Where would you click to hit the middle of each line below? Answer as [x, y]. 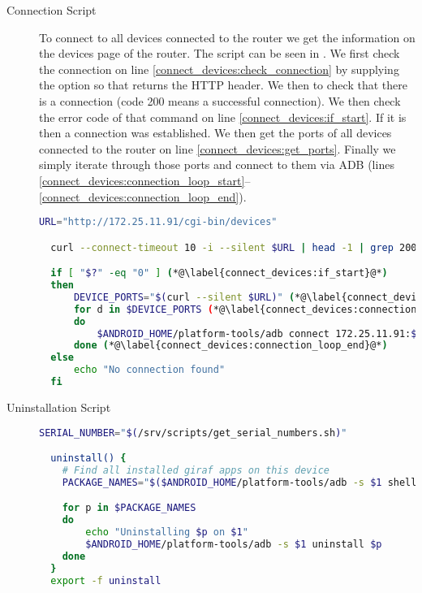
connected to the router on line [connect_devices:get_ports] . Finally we [217, 148]
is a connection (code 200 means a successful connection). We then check [220, 100]
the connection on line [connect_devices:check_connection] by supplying [219, 69]
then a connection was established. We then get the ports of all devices [215, 133]
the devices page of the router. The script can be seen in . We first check [220, 53]
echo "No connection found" [149, 370]
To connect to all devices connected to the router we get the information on [227, 37]
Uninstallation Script [59, 407]
